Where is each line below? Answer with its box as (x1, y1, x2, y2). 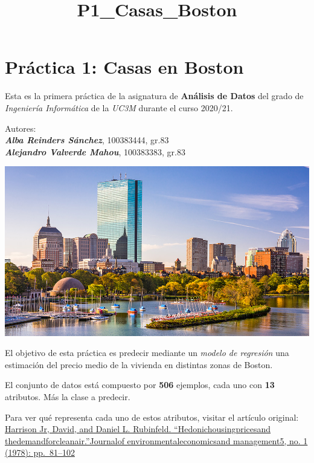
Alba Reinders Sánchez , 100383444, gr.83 (5, 134, 169, 146)
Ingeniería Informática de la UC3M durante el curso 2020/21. (5, 101, 233, 114)
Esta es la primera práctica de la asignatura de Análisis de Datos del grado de (5, 89, 304, 102)
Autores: (5, 121, 36, 134)
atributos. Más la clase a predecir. (5, 390, 130, 403)
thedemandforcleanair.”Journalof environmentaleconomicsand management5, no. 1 (5, 434, 308, 447)
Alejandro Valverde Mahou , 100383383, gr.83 (5, 145, 185, 158)
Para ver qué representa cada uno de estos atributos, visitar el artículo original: (5, 410, 299, 423)
